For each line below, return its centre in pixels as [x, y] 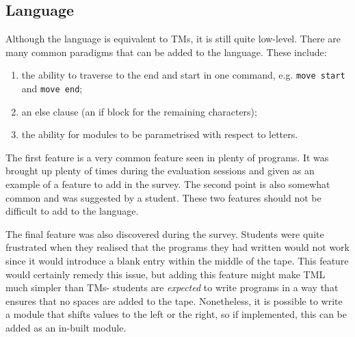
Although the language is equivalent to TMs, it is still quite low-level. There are [173, 39]
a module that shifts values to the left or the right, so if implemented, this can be [176, 314]
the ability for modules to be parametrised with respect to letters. [160, 134]
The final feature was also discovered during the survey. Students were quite [165, 233]
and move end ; [52, 89]
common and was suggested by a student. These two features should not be [163, 197]
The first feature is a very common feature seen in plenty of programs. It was [167, 157]
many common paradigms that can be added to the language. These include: [166, 52]
